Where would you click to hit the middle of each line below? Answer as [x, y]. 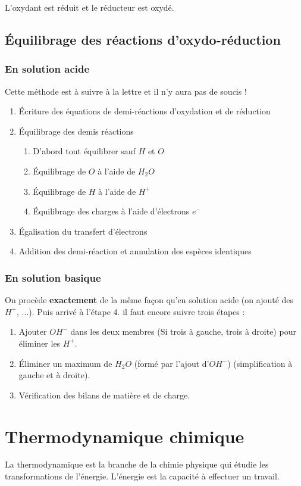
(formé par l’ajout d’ [172, 363]
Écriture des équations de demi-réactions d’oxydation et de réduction [145, 111]
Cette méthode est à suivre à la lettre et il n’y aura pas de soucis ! [126, 91]
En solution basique [53, 277]
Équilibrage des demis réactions [76, 131]
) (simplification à [260, 363]
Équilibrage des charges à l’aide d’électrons [111, 211]
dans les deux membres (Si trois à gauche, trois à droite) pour [183, 331]
